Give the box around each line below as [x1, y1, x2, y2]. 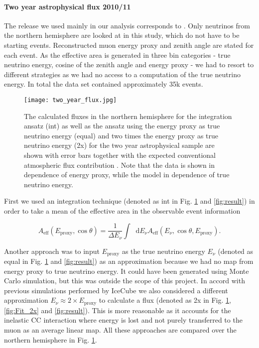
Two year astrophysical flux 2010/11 [4, 1, 131, 11]
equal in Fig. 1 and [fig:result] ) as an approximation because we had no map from [4, 256, 254, 266]
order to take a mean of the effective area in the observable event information [4, 205, 241, 216]
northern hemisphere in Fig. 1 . [4, 334, 97, 345]
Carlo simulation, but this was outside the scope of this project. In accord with [4, 275, 245, 286]
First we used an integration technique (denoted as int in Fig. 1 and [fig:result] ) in [4, 196, 255, 206]
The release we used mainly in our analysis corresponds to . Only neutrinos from [4, 20, 250, 30]
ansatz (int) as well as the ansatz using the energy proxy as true [24, 120, 220, 131]
